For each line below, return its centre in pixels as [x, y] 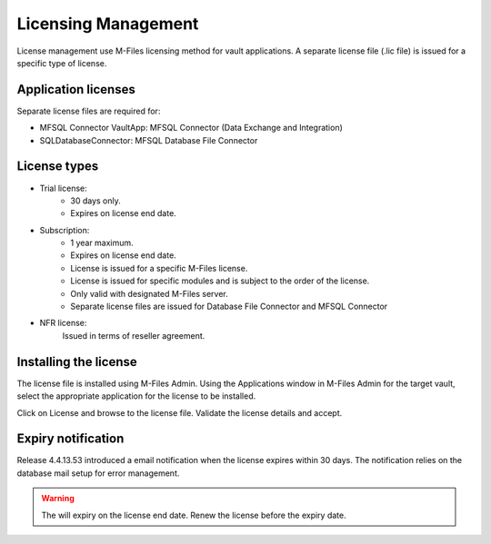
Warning [58, 499]
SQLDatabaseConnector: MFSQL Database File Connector [149, 140]
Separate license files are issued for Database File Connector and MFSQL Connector [229, 307]
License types [58, 167]
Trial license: [64, 188]
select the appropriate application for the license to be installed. [136, 396]
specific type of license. [62, 63]
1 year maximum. [102, 243]
